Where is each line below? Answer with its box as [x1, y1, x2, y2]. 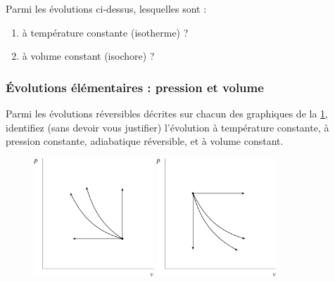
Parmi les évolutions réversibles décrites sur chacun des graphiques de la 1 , [6, 106, 328, 120]
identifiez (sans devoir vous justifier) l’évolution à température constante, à [6, 120, 329, 134]
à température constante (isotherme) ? [22, 25, 189, 39]
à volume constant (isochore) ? [22, 49, 155, 63]
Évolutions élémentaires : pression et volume [6, 78, 264, 96]
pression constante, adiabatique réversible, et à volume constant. [6, 134, 284, 148]
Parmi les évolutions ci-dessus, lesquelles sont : [6, 1, 207, 15]
